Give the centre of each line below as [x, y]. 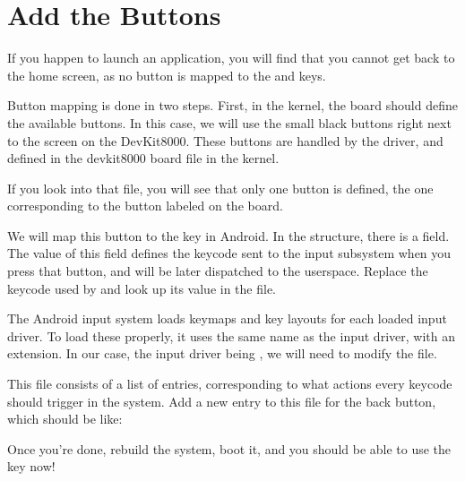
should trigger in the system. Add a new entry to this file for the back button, [222, 401]
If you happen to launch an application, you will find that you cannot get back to [231, 58]
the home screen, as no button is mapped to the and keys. [167, 75]
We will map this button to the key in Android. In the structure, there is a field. [228, 235]
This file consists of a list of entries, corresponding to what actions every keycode [230, 384]
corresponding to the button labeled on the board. [145, 206]
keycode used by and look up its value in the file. [142, 288]
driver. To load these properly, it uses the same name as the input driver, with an [231, 335]
